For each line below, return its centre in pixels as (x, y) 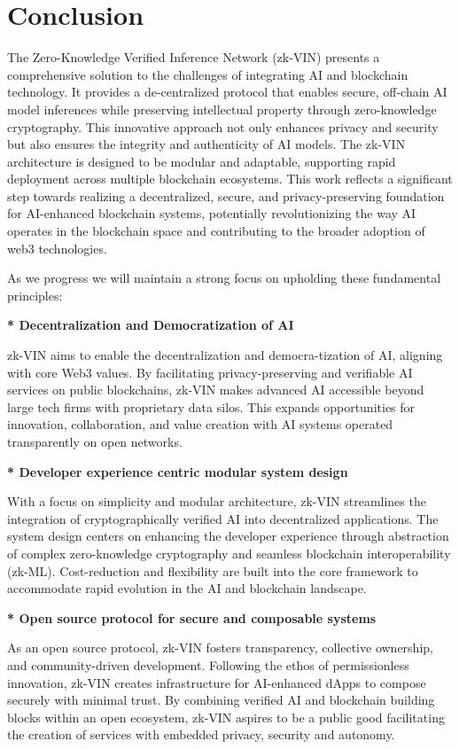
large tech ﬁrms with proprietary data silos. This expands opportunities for (211, 406)
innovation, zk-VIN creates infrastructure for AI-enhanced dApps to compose (217, 682)
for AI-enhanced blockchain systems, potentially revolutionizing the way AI (212, 213)
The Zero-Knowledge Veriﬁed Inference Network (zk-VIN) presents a (194, 57)
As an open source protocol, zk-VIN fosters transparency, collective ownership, (220, 648)
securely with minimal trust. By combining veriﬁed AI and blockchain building (221, 700)
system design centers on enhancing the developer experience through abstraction (228, 536)
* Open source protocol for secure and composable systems (192, 617)
